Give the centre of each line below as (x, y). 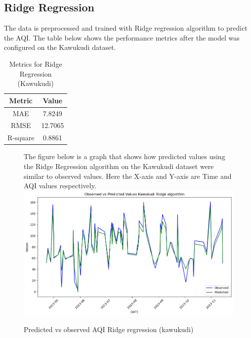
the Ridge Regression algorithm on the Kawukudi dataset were (119, 166)
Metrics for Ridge (36, 63)
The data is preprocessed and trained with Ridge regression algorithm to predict (126, 28)
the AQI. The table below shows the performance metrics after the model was (122, 37)
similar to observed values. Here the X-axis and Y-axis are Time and (128, 176)
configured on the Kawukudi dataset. (60, 47)
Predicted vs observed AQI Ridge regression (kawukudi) (109, 329)
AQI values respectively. (60, 186)
